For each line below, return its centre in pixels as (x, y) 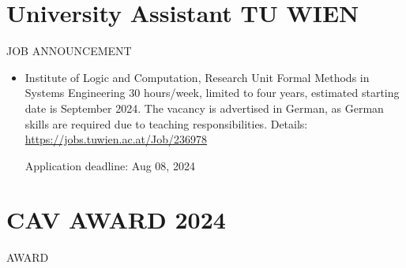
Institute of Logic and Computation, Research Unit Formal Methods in (197, 77)
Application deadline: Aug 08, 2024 (110, 165)
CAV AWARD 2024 (116, 220)
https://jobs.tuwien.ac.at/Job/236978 (116, 139)
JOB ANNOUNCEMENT (69, 51)
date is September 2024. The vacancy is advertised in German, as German (204, 108)
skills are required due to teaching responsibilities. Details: (166, 123)
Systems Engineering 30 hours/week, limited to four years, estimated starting (212, 93)
